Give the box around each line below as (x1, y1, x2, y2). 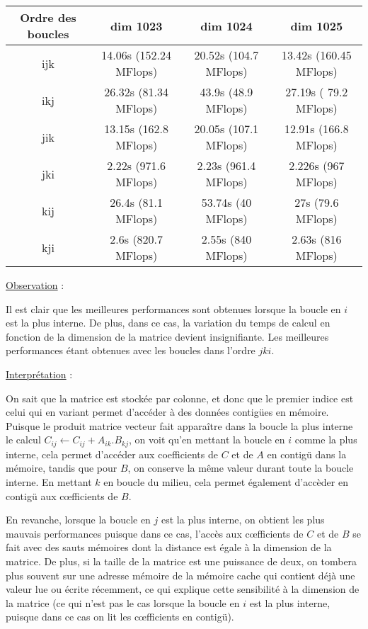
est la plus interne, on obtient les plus (161, 512, 325, 527)
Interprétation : (6, 366, 73, 381)
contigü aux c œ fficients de (6, 488, 118, 503)
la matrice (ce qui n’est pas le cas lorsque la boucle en (6, 595, 240, 610)
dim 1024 (200, 17, 253, 34)
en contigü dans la (267, 446, 347, 461)
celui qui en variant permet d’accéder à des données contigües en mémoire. (6, 404, 329, 419)
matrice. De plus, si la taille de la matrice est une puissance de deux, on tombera (6, 553, 357, 568)
